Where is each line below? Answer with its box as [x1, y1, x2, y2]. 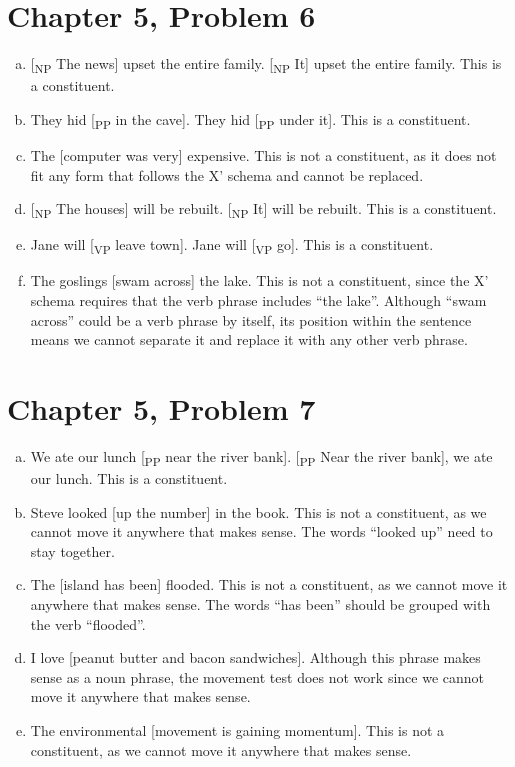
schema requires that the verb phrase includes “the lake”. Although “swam [30, 290, 487, 310]
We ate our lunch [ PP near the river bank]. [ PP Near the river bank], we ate [30, 445, 493, 469]
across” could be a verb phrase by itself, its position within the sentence [30, 309, 472, 330]
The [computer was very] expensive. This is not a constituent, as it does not [30, 144, 497, 165]
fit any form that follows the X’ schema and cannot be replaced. [30, 164, 424, 185]
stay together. [30, 540, 115, 561]
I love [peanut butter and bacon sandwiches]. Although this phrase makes [30, 647, 481, 668]
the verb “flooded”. [30, 613, 146, 634]
